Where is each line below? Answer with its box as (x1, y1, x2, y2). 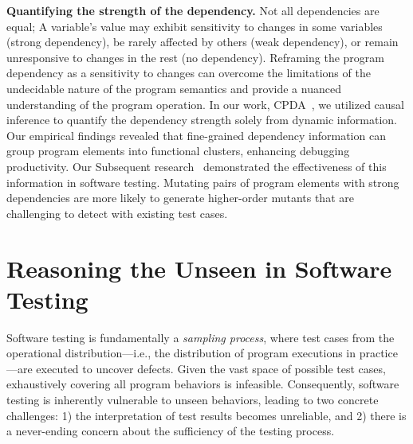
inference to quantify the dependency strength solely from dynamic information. (6, 111, 397, 128)
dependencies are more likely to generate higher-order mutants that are (6, 189, 354, 206)
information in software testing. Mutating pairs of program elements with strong (6, 173, 399, 190)
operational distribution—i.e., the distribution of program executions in (6, 345, 356, 361)
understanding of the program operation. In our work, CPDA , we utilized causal (6, 95, 404, 112)
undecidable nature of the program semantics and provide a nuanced (6, 80, 341, 96)
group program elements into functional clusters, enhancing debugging (6, 142, 350, 159)
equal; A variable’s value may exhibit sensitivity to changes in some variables (6, 18, 383, 34)
